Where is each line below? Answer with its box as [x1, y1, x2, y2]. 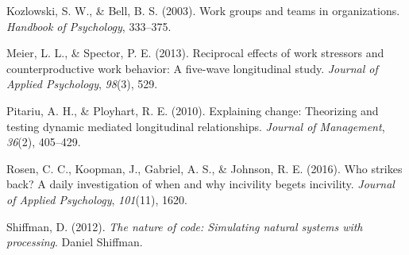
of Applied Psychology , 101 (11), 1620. [6, 191, 187, 207]
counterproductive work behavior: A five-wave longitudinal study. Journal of [6, 60, 378, 76]
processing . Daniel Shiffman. [6, 234, 143, 250]
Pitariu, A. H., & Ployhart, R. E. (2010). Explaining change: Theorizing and [6, 102, 379, 118]
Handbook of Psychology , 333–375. [6, 17, 172, 34]
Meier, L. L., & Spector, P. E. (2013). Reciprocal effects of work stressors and [6, 44, 384, 61]
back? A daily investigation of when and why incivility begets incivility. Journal [6, 176, 395, 192]
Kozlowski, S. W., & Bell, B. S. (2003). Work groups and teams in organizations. [6, 2, 400, 18]
